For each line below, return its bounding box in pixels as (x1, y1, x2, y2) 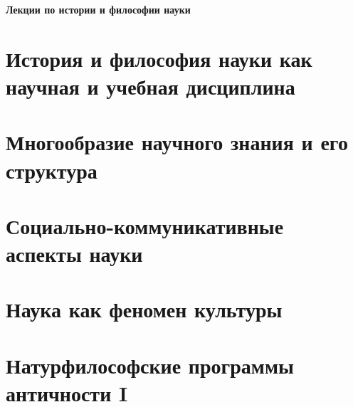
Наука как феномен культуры (6, 295, 283, 324)
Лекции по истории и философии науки (6, 2, 191, 16)
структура (6, 155, 98, 184)
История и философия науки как (6, 43, 312, 73)
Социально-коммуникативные (6, 211, 284, 240)
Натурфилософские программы (6, 350, 294, 379)
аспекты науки (6, 239, 143, 268)
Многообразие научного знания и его (6, 127, 348, 157)
